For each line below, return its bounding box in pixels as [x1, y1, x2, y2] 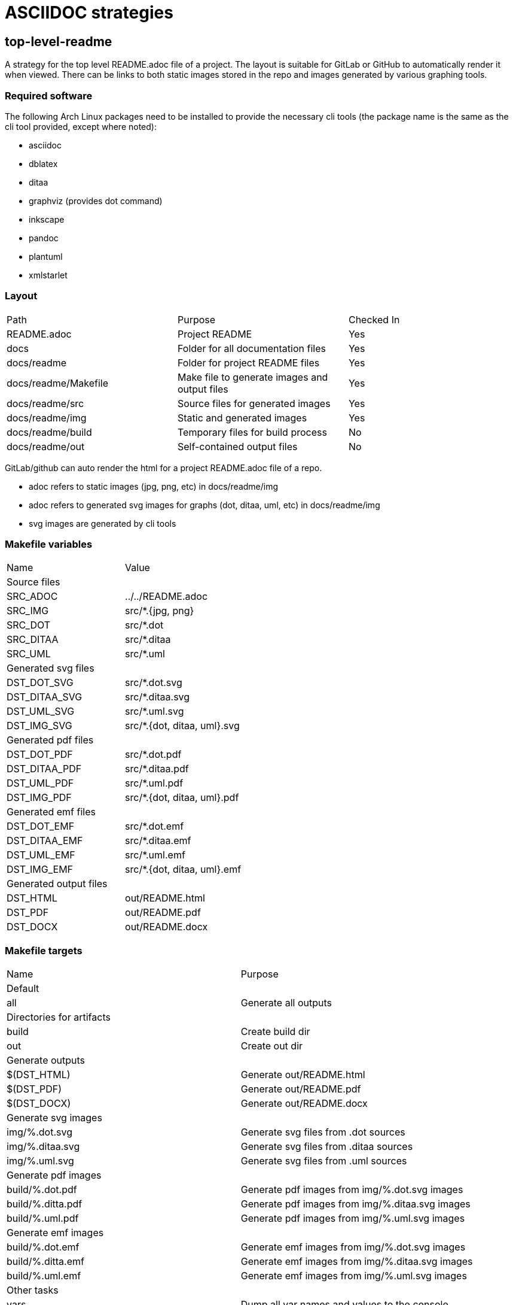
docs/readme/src [7, 397, 84, 409]
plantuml [29, 251, 63, 262]
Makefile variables [5, 538, 93, 551]
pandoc [29, 232, 59, 243]
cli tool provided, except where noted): [5, 121, 157, 132]
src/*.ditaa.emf [125, 834, 191, 847]
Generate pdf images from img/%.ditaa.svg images [240, 1198, 471, 1210]
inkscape [29, 214, 65, 224]
